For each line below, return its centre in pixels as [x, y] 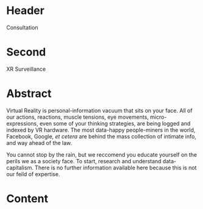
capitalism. [20, 168]
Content [27, 199]
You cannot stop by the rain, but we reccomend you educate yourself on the [102, 154]
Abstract [29, 94]
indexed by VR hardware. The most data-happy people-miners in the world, [101, 130]
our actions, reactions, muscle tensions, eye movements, [77, 117]
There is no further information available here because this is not [115, 168]
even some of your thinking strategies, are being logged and [115, 123]
